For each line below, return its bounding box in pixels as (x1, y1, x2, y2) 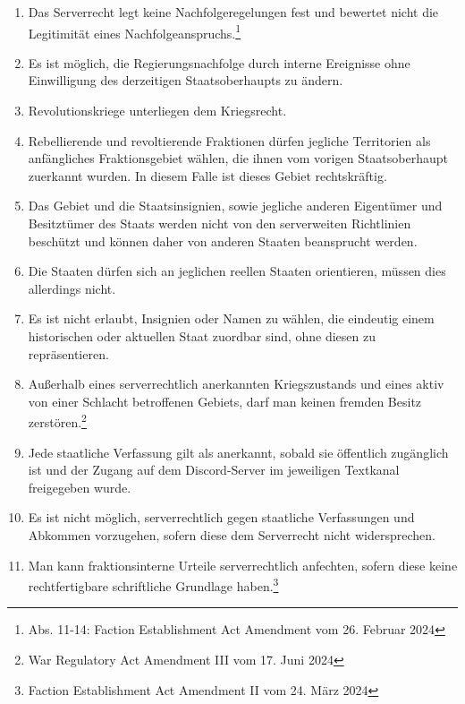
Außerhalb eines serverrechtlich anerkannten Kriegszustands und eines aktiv (28, 374, 444, 393)
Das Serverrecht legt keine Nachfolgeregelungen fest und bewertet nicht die (28, 3, 439, 21)
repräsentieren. (28, 344, 109, 363)
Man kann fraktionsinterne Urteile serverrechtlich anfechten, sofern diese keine (28, 555, 458, 574)
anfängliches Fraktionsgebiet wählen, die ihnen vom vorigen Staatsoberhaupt (28, 149, 449, 167)
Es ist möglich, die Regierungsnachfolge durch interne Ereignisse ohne (28, 53, 410, 72)
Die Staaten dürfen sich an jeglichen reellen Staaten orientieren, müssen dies (28, 262, 446, 280)
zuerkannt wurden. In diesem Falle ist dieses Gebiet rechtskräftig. (28, 166, 387, 185)
